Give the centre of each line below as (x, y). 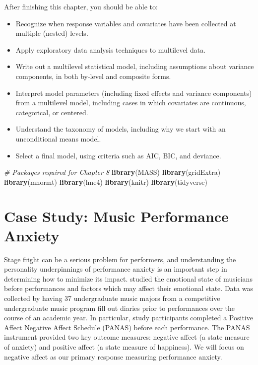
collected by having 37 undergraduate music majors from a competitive (112, 298)
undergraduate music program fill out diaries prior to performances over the (119, 308)
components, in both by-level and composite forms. (93, 76)
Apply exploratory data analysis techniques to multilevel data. (111, 49)
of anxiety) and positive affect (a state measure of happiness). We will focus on (124, 346)
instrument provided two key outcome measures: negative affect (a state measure (127, 337)
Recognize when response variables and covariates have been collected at (126, 23)
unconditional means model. (58, 138)
